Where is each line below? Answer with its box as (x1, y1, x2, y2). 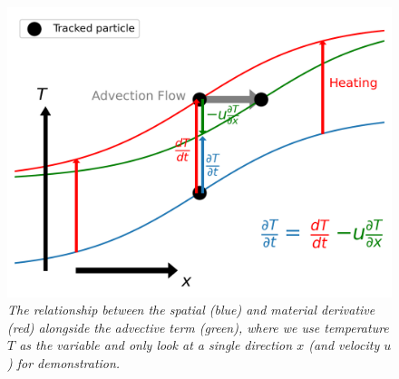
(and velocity (308, 335, 380, 355)
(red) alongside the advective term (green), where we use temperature (7, 317, 389, 336)
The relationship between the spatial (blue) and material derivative (7, 300, 375, 319)
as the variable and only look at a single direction (19, 335, 293, 355)
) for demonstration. (7, 354, 121, 373)
